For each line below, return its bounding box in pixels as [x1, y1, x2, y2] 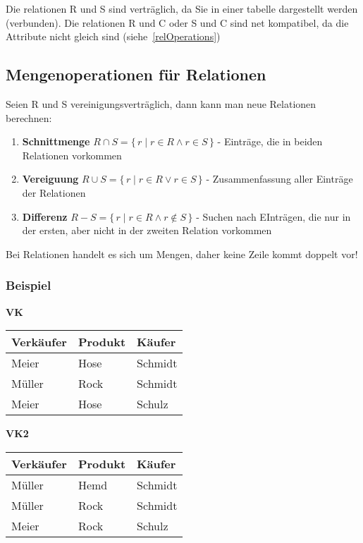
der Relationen [22, 185, 86, 200]
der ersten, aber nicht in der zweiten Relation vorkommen [22, 223, 272, 238]
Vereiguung [22, 171, 79, 186]
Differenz [22, 209, 68, 224]
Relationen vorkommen [22, 147, 122, 162]
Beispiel [6, 276, 51, 294]
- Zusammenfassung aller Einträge [206, 171, 353, 186]
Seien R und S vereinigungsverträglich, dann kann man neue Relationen [6, 96, 316, 111]
